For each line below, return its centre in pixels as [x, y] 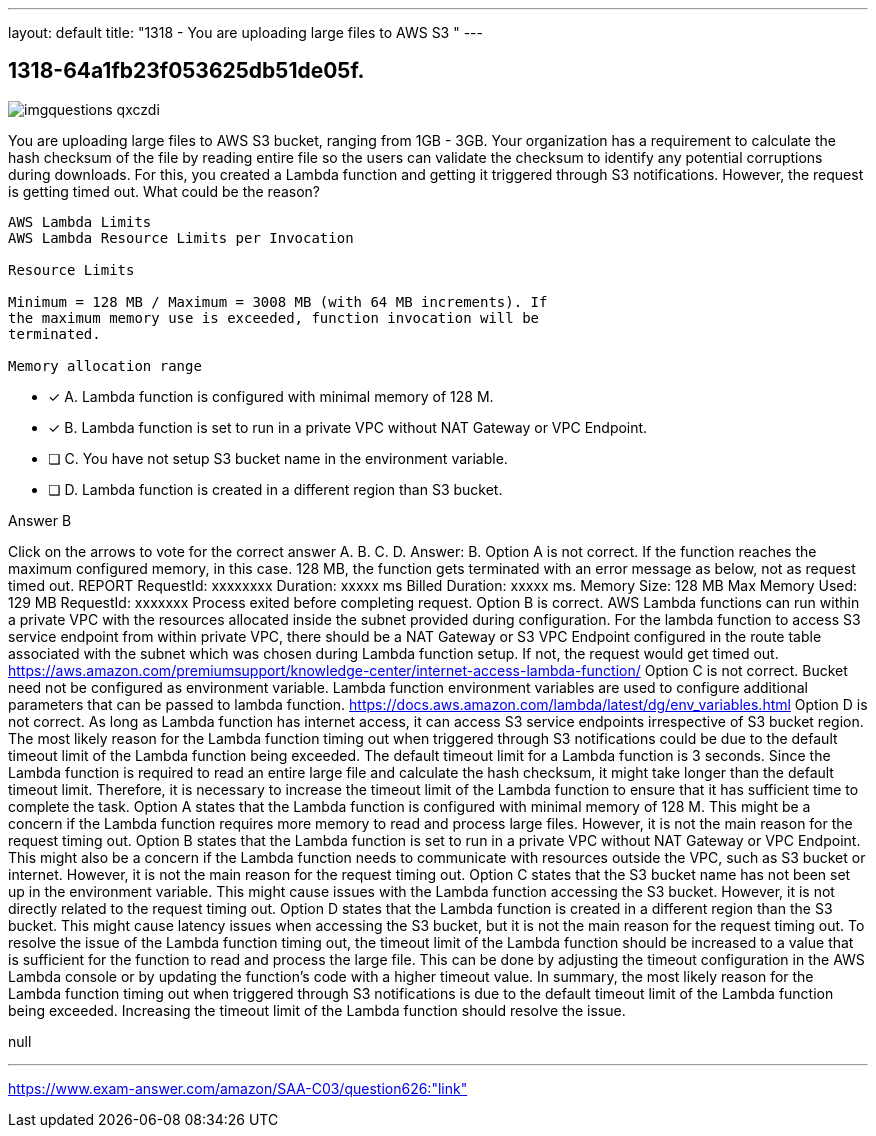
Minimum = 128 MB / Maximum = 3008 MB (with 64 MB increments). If [278, 301]
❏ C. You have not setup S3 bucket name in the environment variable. [278, 458]
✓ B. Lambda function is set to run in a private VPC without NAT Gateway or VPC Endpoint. [348, 427]
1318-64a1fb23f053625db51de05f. [186, 71]
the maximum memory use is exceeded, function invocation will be [274, 317]
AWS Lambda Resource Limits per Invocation [181, 237]
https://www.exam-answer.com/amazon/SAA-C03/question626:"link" [238, 1088]
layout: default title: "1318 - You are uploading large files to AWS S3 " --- [245, 32]
